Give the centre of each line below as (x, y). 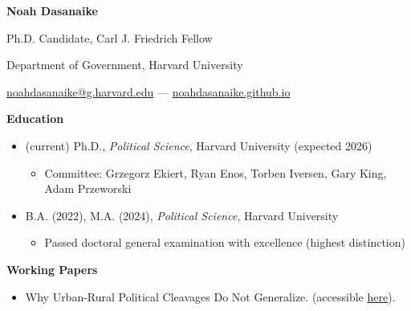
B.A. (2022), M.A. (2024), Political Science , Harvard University (182, 215)
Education (35, 119)
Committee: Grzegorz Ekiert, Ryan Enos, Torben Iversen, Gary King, (216, 172)
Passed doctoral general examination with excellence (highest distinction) (225, 242)
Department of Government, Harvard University (125, 65)
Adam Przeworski (88, 188)
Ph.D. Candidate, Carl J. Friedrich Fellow (110, 37)
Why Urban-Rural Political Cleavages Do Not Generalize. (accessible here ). (210, 296)
